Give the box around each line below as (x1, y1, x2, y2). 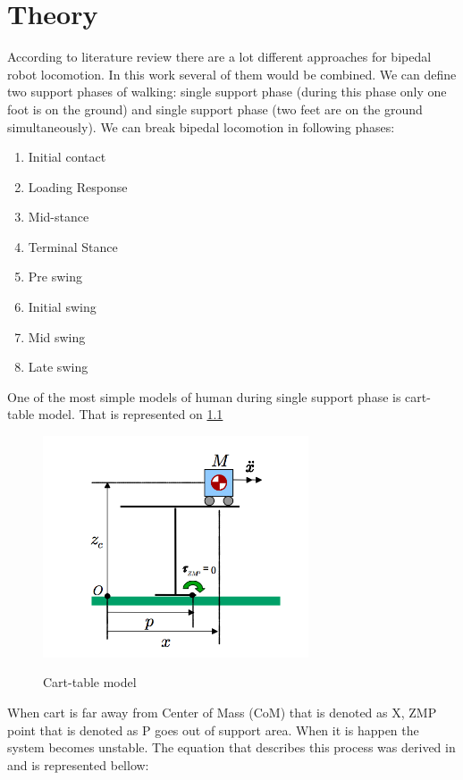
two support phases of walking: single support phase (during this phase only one (7, 82, 447, 101)
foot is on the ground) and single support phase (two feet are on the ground (7, 99, 423, 118)
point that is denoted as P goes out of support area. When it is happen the (7, 720, 419, 739)
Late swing (28, 357, 88, 376)
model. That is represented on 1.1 (38, 405, 223, 424)
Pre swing (28, 267, 82, 286)
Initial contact (28, 147, 106, 166)
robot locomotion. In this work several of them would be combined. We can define (7, 64, 457, 83)
